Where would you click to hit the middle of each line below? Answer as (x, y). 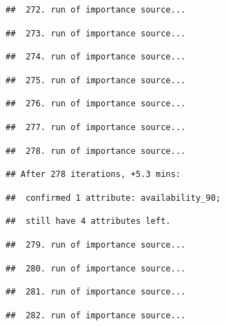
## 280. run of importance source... (96, 268)
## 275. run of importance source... (96, 80)
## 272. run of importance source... (96, 10)
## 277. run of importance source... (96, 127)
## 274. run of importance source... (96, 57)
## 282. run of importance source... (96, 315)
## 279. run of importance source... (96, 244)
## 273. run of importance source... (96, 33)
